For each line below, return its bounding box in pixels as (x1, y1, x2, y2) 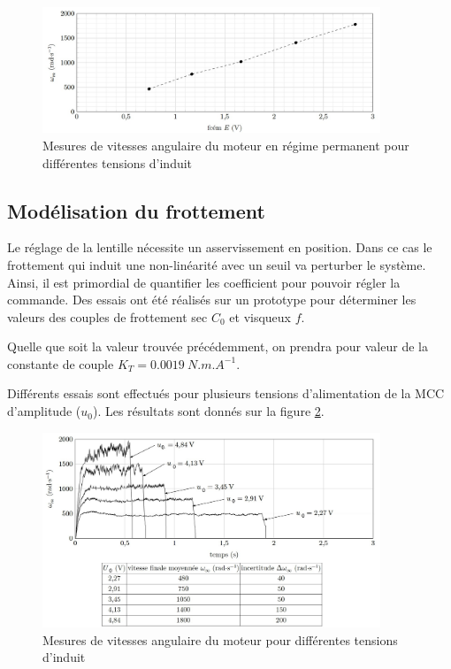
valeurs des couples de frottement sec (7, 307, 208, 326)
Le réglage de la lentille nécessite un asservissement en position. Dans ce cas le (7, 238, 432, 257)
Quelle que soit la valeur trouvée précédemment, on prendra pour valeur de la (7, 337, 428, 356)
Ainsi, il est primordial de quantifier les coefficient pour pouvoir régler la (7, 273, 401, 291)
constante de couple (7, 354, 114, 373)
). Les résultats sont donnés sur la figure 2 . (92, 402, 325, 420)
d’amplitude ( (7, 402, 81, 420)
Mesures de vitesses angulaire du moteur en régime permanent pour (42, 135, 409, 154)
